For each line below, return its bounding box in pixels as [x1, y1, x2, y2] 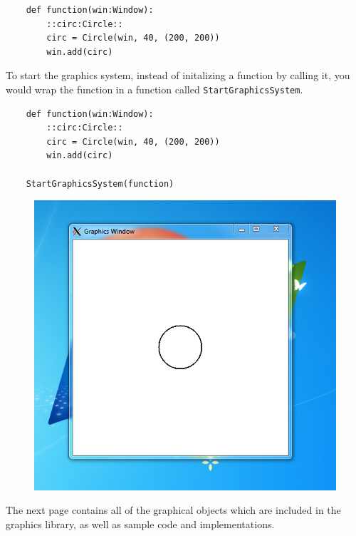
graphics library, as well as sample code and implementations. [6, 517, 275, 532]
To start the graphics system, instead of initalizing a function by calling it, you [6, 68, 350, 83]
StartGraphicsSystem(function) [26, 178, 174, 189]
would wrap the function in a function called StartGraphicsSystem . [6, 81, 303, 96]
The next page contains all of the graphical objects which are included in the [6, 502, 341, 517]
